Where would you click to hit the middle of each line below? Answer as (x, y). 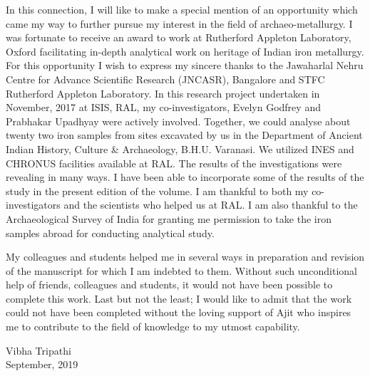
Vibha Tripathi (38, 350)
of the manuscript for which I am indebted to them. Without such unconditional (181, 270)
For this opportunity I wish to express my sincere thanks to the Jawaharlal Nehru (185, 65)
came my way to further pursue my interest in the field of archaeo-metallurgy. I (179, 23)
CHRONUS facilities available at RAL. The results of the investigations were (174, 163)
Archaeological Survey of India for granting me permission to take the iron (169, 218)
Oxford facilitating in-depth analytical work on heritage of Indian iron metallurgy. (185, 51)
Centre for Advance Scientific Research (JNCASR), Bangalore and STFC (165, 79)
